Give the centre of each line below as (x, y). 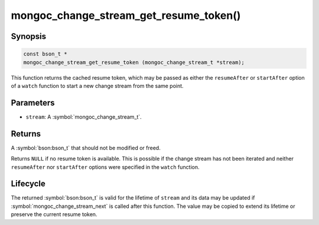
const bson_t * (45, 54)
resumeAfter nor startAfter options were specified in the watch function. (105, 167)
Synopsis (29, 36)
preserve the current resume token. (54, 214)
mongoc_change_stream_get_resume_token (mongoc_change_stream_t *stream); (134, 62)
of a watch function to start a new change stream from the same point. (97, 86)
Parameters (33, 102)
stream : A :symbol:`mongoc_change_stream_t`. (84, 117)
